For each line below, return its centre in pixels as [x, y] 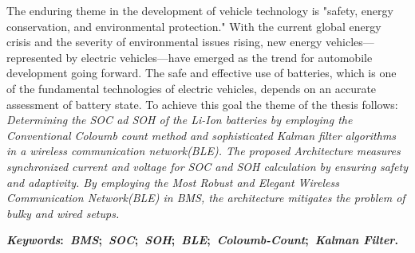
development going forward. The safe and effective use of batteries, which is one [202, 73]
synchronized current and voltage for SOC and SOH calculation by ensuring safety [207, 166]
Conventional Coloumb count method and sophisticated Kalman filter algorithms [202, 135]
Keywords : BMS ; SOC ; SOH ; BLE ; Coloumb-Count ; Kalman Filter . [202, 240]
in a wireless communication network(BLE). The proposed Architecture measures [204, 151]
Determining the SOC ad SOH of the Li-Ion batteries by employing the [180, 120]
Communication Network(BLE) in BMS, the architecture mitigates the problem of [206, 198]
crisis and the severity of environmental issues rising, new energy [164, 42]
